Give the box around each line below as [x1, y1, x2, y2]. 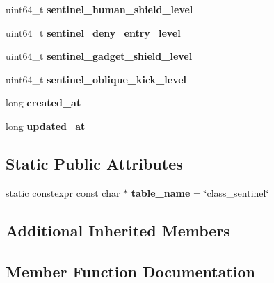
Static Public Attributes [6, 152, 183, 174]
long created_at [6, 95, 81, 110]
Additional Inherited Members [6, 219, 230, 241]
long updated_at [6, 118, 86, 133]
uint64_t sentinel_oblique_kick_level [6, 72, 187, 86]
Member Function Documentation [6, 260, 256, 282]
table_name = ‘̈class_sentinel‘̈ [131, 185, 269, 200]
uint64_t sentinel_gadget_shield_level [6, 49, 193, 63]
